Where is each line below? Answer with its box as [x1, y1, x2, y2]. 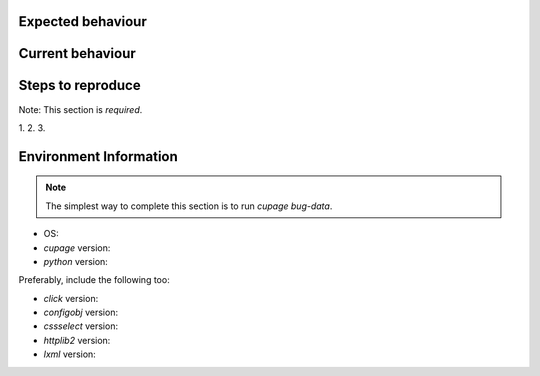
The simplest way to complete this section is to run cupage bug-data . [45, 200, 333, 212]
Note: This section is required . [18, 103, 143, 115]
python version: [43, 255, 109, 267]
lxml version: [43, 348, 97, 360]
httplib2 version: [43, 334, 111, 346]
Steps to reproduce [18, 77, 141, 94]
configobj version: [43, 306, 119, 319]
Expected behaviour [18, 13, 147, 30]
